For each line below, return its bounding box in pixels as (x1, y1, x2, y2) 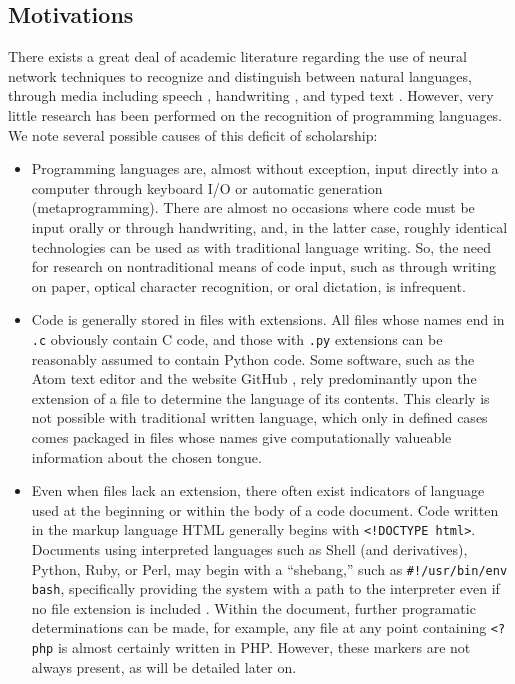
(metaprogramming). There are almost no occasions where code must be (31, 197, 475, 218)
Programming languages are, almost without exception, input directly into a (31, 158, 499, 179)
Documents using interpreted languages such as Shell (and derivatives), (31, 538, 468, 559)
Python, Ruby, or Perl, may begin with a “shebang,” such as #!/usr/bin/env (31, 558, 508, 579)
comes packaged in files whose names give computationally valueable (31, 426, 452, 447)
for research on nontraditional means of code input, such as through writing (31, 256, 496, 277)
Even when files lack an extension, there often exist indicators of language (31, 480, 485, 501)
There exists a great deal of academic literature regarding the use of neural (8, 46, 467, 67)
